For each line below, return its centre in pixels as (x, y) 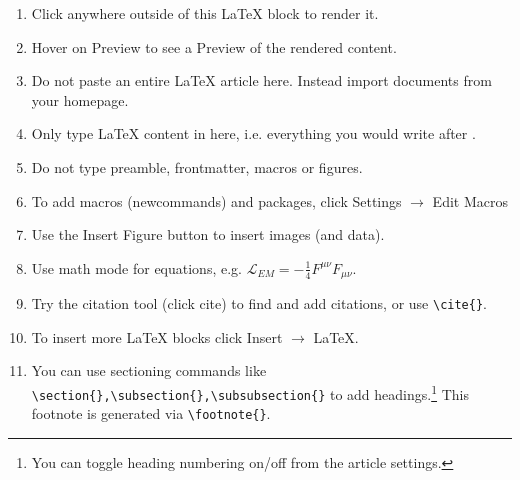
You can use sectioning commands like (149, 370)
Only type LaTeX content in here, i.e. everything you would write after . (253, 133)
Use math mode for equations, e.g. (136, 267)
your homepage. (80, 99)
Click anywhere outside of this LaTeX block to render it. (205, 13)
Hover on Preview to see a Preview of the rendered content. (214, 46)
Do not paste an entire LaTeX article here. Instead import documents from (261, 80)
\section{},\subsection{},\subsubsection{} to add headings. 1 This (250, 392)
